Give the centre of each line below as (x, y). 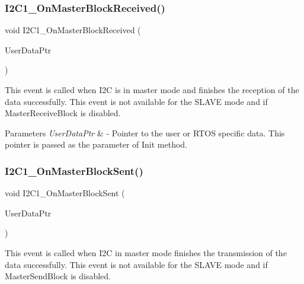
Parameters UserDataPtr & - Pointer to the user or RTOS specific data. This (145, 133)
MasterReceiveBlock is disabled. (63, 113)
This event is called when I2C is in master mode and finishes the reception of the (152, 90)
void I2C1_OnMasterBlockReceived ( (73, 30)
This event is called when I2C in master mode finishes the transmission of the (146, 252)
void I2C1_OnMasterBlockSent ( (65, 193)
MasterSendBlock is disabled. (58, 276)
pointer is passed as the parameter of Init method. (96, 144)
